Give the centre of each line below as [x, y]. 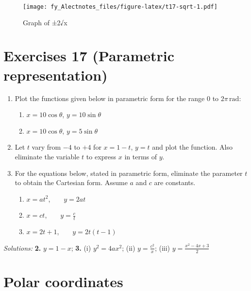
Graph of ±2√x [45, 22]
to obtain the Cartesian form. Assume [71, 182]
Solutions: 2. [22, 248]
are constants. [175, 182]
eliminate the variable [47, 156]
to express [101, 156]
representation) [56, 75]
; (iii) [162, 248]
